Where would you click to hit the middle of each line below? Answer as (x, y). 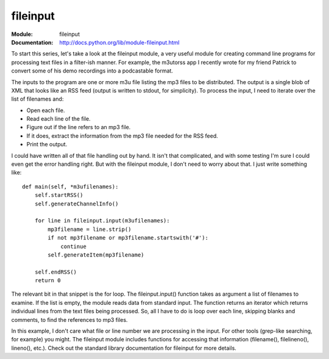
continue (73, 246)
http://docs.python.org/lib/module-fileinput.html (119, 42)
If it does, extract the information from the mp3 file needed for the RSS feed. (122, 136)
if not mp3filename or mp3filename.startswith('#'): (128, 238)
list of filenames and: (37, 99)
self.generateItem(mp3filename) (96, 255)
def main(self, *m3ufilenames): (70, 187)
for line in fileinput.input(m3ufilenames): (102, 221)
